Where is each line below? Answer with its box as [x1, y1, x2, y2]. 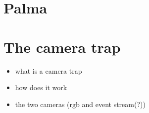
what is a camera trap [15, 65, 82, 76]
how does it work [15, 82, 67, 93]
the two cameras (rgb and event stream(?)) [15, 99, 146, 109]
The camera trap [3, 36, 121, 57]
